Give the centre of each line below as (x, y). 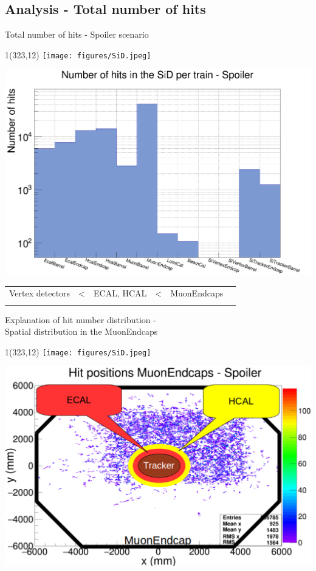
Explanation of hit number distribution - (81, 319)
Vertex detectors (40, 293)
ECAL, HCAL (120, 293)
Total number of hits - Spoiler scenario (77, 34)
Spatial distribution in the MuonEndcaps (81, 331)
